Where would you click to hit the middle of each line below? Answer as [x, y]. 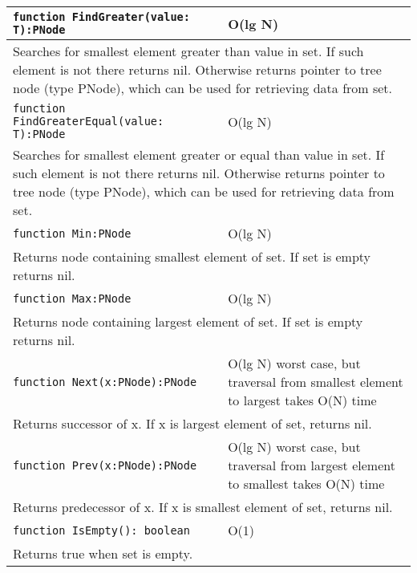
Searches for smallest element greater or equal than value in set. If [199, 154]
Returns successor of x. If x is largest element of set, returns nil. [192, 423]
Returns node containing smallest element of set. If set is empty [192, 256]
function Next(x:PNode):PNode [105, 382]
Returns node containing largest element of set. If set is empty [188, 321]
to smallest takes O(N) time [306, 484]
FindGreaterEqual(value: [89, 121]
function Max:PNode [72, 298]
